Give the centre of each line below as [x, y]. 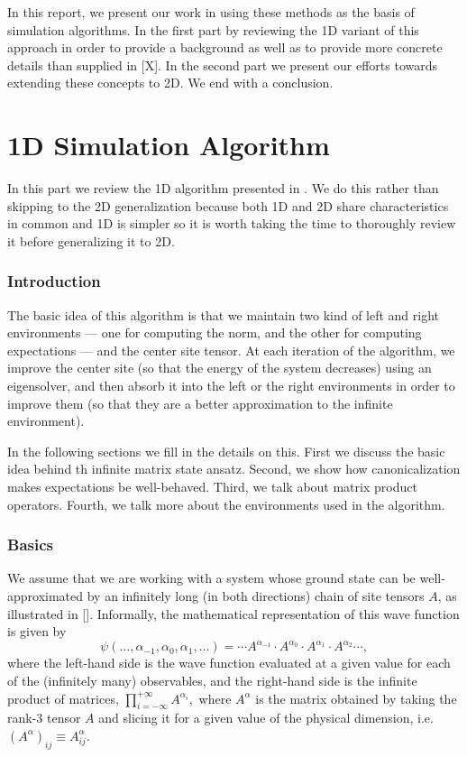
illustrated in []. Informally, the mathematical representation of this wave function [233, 613]
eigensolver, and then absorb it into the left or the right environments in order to [231, 386]
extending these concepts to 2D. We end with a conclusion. [170, 83]
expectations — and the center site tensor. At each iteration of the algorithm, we [231, 350]
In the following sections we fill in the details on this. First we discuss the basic [226, 451]
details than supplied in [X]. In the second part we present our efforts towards [223, 65]
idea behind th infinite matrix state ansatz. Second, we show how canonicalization [234, 469]
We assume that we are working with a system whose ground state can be [211, 578]
